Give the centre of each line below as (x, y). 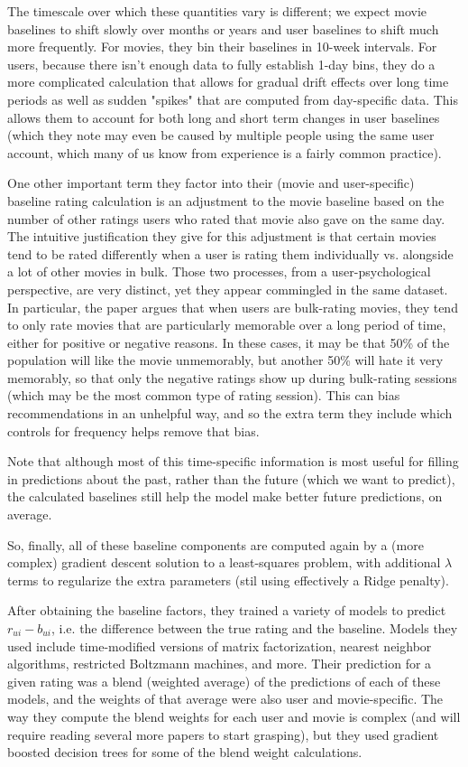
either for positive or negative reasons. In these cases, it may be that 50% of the (229, 342)
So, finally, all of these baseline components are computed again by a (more (216, 544)
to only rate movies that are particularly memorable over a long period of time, (227, 325)
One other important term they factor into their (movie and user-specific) (211, 183)
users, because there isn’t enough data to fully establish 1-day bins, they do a (221, 64)
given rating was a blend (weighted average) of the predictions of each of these (224, 681)
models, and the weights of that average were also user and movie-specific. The (225, 699)
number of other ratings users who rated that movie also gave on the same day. (226, 218)
